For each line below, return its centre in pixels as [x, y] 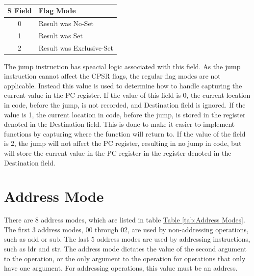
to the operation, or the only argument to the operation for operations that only [125, 258]
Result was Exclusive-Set [76, 47]
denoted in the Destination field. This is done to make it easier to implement [119, 124]
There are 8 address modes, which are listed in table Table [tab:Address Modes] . [125, 220]
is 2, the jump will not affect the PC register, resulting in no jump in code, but [123, 143]
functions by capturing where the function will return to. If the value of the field [125, 133]
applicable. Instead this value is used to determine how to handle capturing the [123, 85]
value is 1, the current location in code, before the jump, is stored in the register [125, 114]
